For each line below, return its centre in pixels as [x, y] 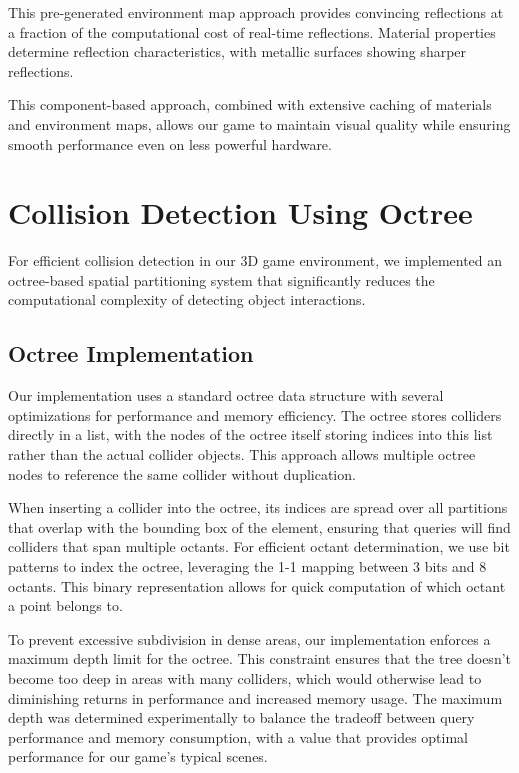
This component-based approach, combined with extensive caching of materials [250, 104]
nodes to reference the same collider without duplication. [182, 473]
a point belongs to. [65, 605]
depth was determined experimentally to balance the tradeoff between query [241, 717]
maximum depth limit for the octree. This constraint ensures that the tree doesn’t [260, 658]
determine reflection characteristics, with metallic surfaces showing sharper [237, 51]
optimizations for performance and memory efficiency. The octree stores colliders [255, 414]
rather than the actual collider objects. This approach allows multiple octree [242, 454]
